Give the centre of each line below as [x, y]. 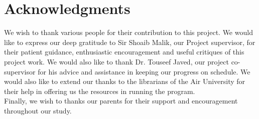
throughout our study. [38, 110]
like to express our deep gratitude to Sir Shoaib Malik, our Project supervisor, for [130, 42]
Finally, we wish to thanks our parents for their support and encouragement [121, 101]
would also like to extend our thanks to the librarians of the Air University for [125, 81]
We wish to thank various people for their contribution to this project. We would [128, 32]
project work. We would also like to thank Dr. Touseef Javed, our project [116, 61]
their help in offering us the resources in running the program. [100, 91]
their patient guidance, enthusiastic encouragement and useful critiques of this [124, 52]
